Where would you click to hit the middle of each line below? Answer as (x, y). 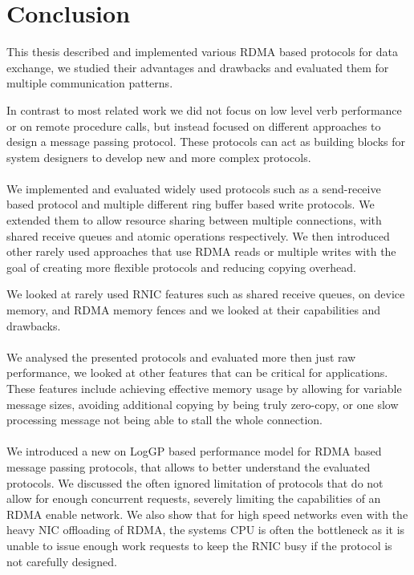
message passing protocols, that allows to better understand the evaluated (189, 466)
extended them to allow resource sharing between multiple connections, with (194, 220)
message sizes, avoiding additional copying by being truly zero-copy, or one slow (203, 404)
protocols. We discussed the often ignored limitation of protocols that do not (195, 482)
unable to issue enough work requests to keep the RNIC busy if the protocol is (199, 545)
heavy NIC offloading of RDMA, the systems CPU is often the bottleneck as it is (206, 530)
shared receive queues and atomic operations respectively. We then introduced (198, 235)
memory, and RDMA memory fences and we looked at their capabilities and (194, 310)
